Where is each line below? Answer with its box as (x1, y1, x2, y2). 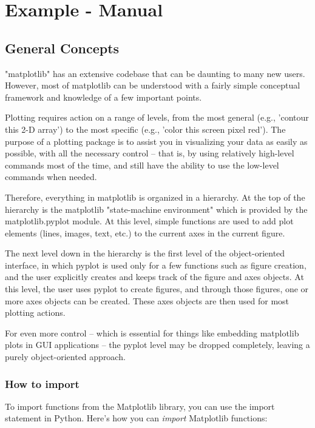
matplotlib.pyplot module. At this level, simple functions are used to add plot (5, 215, 294, 227)
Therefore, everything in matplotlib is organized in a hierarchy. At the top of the (5, 190, 305, 203)
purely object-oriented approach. (5, 350, 126, 363)
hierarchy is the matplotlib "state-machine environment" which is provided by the (5, 202, 308, 215)
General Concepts (5, 38, 120, 57)
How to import (5, 376, 80, 391)
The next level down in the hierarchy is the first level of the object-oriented (5, 247, 285, 259)
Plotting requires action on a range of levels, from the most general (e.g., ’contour (5, 111, 309, 124)
